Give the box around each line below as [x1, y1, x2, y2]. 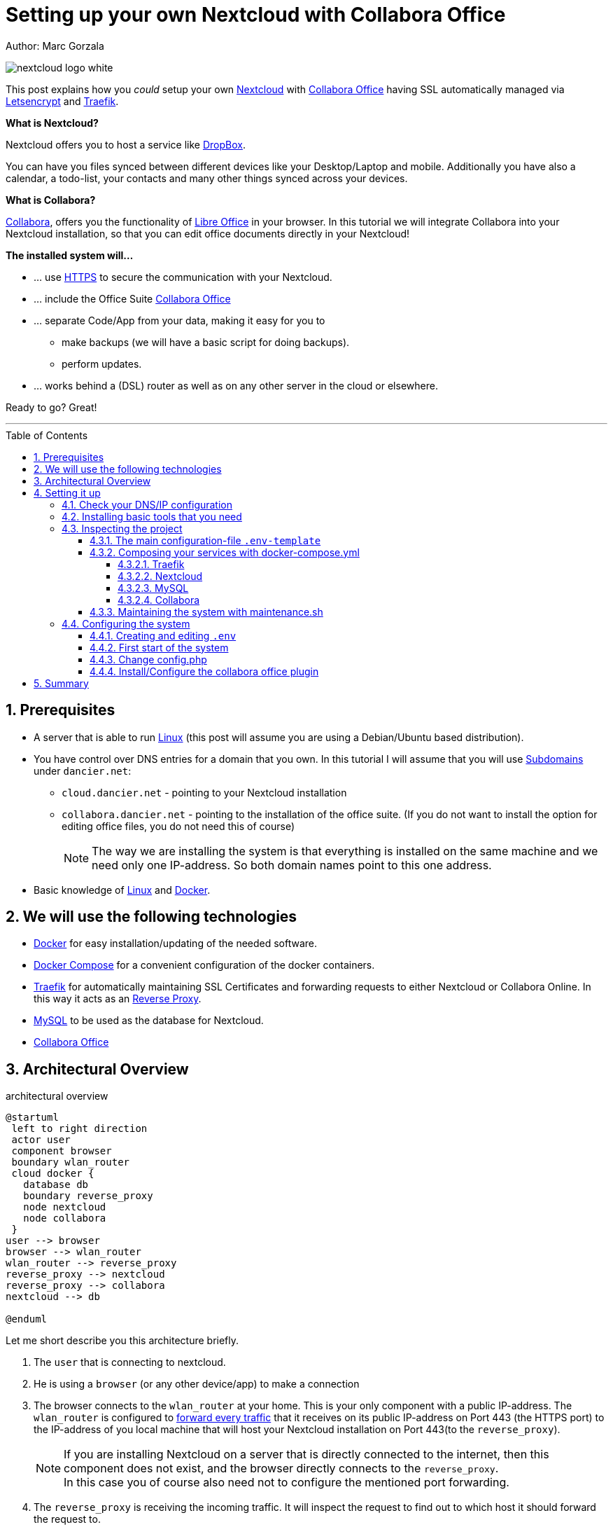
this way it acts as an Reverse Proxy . [34, 993, 202, 1005]
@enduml [6, 1313, 48, 1325]
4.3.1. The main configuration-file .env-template [90, 534, 321, 546]
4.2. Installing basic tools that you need [62, 510, 242, 523]
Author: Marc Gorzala [6, 39, 104, 52]
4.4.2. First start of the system [90, 641, 229, 654]
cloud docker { [11, 1168, 94, 1180]
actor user [11, 1134, 71, 1146]
